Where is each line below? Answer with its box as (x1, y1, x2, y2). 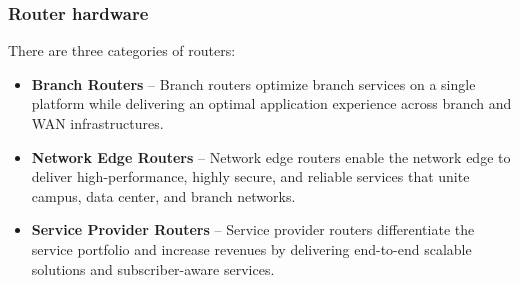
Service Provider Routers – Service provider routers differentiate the (31, 219, 475, 240)
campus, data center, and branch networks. (31, 185, 296, 206)
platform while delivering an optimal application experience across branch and (31, 93, 512, 114)
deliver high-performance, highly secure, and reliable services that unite (31, 166, 470, 187)
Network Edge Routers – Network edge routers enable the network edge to (31, 146, 511, 167)
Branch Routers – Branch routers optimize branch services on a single (31, 73, 476, 94)
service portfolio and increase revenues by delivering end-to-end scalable (31, 238, 472, 259)
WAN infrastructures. (31, 113, 164, 133)
